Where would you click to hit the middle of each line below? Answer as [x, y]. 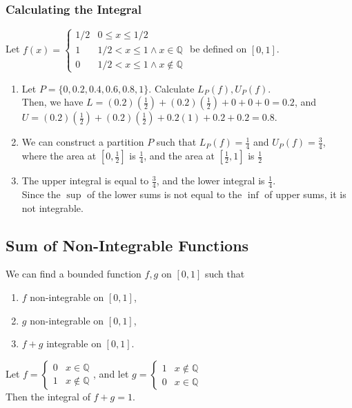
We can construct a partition [83, 142]
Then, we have [52, 102]
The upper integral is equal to [85, 181]
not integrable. [52, 207]
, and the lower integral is [211, 181]
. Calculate [172, 88]
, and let [111, 373]
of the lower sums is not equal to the [164, 194]
